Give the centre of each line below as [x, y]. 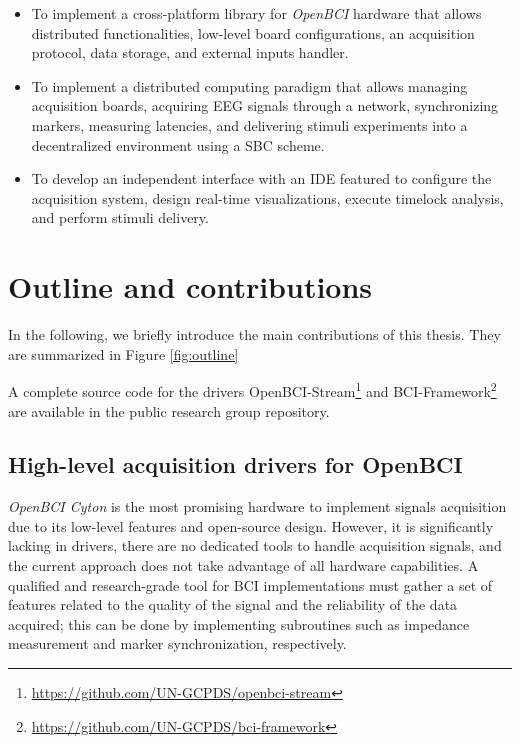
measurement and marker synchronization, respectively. [177, 643]
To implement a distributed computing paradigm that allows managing [249, 85]
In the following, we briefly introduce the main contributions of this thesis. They [254, 334]
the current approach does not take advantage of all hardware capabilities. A [243, 565]
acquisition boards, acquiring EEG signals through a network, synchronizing [265, 105]
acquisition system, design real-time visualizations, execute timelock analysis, [267, 197]
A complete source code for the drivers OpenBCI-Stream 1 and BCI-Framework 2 [252, 389]
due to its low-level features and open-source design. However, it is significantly [251, 525]
